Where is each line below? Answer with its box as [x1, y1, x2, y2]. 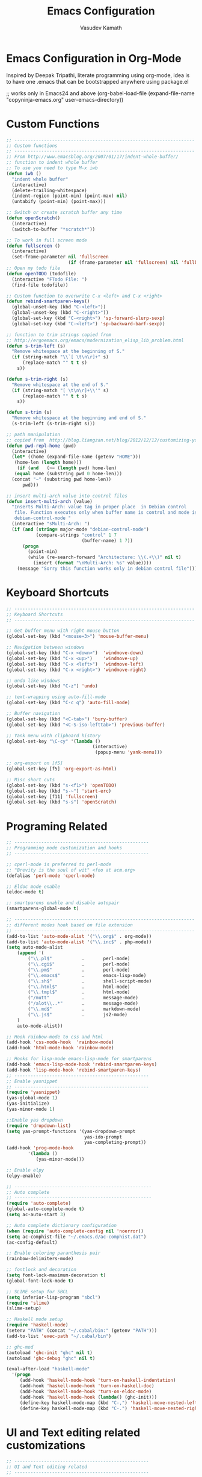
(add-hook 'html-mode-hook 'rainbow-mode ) [6, 1045, 114, 1051]
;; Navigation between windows [6, 645, 85, 651]
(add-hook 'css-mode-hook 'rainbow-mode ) [6, 1039, 114, 1046]
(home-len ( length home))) [14, 460, 82, 466]
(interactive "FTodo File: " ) [11, 276, 87, 283]
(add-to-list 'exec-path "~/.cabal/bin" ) [6, 1333, 112, 1339]
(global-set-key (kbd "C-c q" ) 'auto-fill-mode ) [6, 700, 130, 706]
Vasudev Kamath [80, 24, 122, 31]
